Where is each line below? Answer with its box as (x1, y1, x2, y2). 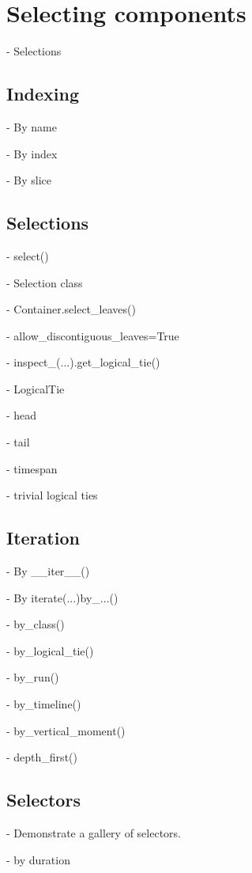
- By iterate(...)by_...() (6, 589, 118, 605)
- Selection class (6, 274, 83, 290)
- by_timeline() (6, 696, 81, 712)
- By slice (6, 172, 52, 188)
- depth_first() (6, 749, 77, 765)
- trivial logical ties (6, 487, 98, 503)
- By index (6, 145, 58, 161)
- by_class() (6, 616, 65, 632)
